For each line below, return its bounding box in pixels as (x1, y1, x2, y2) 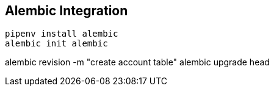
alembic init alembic (5, 38, 108, 49)
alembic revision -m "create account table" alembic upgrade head (5, 57, 270, 68)
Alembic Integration (5, 3, 128, 18)
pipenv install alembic (5, 29, 118, 39)
